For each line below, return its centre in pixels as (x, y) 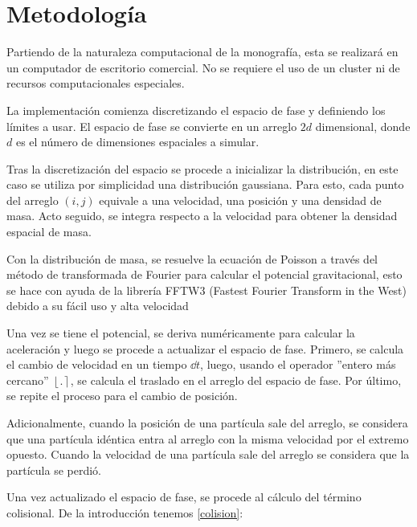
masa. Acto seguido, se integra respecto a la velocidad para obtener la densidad (202, 216)
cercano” (28, 380)
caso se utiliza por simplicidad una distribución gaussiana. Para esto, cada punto (205, 184)
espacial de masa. (49, 232)
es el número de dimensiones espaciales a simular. (137, 142)
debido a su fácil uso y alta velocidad (98, 306)
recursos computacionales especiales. (96, 83)
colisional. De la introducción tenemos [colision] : (125, 512)
